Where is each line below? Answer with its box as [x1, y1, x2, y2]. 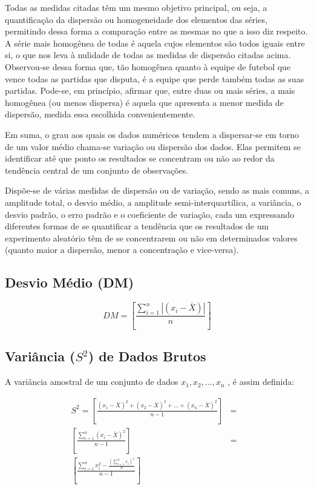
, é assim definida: [227, 375, 295, 388]
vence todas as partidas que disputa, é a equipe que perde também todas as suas [5, 72, 304, 85]
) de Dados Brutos [88, 347, 206, 366]
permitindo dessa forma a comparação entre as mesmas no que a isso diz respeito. [5, 25, 308, 38]
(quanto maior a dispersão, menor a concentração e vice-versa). [5, 243, 239, 256]
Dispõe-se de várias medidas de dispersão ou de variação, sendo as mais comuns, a [5, 184, 310, 197]
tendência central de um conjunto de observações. [5, 163, 189, 176]
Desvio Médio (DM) [5, 273, 134, 292]
